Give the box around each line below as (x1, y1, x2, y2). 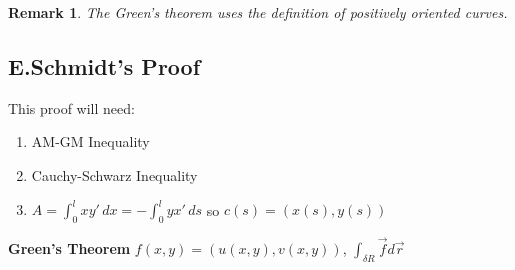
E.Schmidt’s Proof (8, 50, 201, 81)
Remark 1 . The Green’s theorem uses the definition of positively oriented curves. (8, 2, 508, 22)
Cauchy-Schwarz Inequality (31, 164, 198, 185)
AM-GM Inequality (31, 131, 150, 152)
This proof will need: (8, 97, 135, 118)
